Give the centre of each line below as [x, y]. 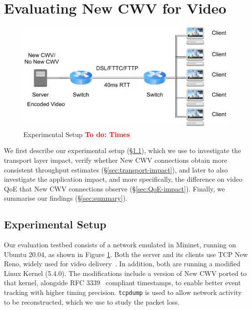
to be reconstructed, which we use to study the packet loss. [92, 301]
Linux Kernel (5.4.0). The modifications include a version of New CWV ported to [125, 273]
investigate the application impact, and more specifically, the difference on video [123, 179]
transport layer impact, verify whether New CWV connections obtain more [116, 160]
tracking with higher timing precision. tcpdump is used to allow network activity [123, 292]
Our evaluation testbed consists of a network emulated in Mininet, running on [120, 245]
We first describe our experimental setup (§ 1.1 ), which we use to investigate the [123, 150]
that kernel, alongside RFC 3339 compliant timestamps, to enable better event [122, 283]
